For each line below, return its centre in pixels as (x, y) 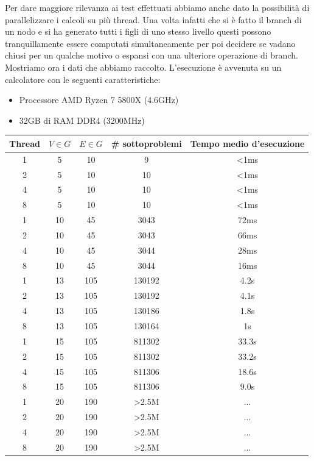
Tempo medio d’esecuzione (247, 143)
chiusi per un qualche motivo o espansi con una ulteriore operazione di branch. (152, 55)
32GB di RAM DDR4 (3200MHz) (82, 120)
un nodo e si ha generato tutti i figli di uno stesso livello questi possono (138, 31)
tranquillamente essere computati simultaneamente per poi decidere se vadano (150, 43)
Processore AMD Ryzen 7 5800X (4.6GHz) (99, 100)
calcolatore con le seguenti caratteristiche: (83, 79)
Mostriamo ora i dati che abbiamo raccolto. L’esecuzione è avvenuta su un (143, 67)
